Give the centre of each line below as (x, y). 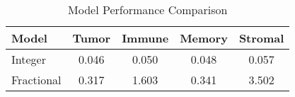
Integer (29, 59)
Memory (204, 38)
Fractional (36, 80)
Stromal (261, 38)
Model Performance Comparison (148, 10)
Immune (145, 38)
